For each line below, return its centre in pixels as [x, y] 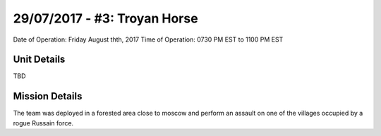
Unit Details [39, 60]
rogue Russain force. [43, 123]
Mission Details [48, 96]
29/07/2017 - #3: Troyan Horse [105, 18]
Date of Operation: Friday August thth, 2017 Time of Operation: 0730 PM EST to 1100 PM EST [148, 39]
